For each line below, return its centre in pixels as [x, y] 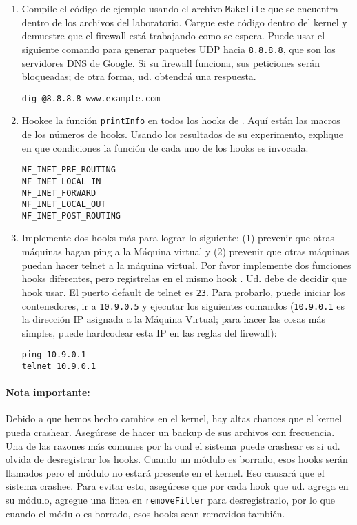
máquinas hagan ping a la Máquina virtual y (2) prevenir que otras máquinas [185, 251]
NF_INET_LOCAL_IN [61, 181]
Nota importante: [48, 392]
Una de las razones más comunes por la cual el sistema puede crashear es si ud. [173, 445]
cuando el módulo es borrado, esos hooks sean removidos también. [145, 513]
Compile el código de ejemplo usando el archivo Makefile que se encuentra [180, 8]
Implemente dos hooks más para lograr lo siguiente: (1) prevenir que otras [178, 238]
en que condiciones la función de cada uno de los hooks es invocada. [165, 147]
